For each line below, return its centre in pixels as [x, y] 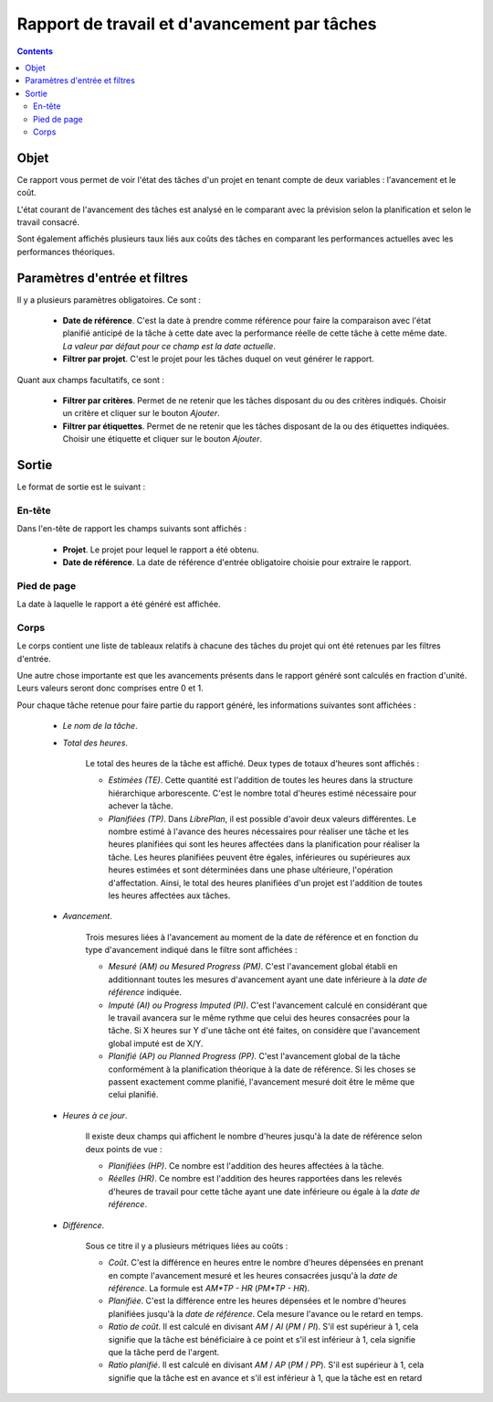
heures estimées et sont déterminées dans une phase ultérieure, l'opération [251, 870]
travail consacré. [48, 222]
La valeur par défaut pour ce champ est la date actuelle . [169, 346]
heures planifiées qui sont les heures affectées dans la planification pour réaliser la [264, 844]
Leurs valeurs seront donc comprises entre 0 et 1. [110, 688]
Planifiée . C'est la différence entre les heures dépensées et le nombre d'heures [257, 1301]
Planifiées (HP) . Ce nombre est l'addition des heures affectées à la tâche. [246, 1165]
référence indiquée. [145, 992]
